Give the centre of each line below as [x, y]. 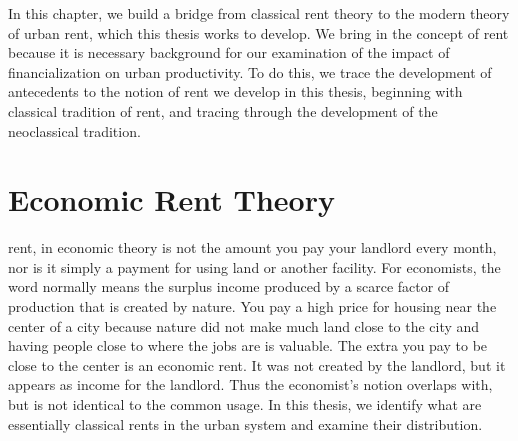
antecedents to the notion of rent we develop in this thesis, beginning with [235, 91]
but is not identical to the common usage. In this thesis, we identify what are [245, 404]
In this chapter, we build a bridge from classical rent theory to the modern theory [259, 13]
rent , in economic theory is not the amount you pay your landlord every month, [252, 247]
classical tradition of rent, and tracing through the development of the [223, 110]
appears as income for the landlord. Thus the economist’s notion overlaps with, [250, 384]
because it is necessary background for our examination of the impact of [229, 52]
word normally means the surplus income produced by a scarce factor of [229, 286]
